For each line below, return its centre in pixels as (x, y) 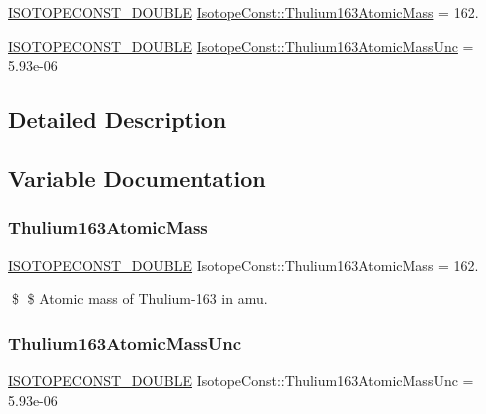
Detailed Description (117, 119)
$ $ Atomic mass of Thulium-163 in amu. (139, 298)
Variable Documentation (137, 177)
